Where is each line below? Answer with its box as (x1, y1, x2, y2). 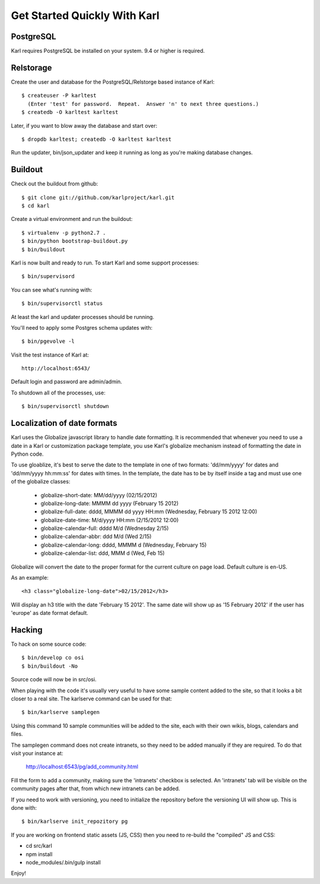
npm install (25, 850, 53, 858)
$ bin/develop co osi (21, 654, 84, 661)
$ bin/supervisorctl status (21, 300, 103, 307)
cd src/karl (25, 842, 53, 850)
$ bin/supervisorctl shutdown (21, 403, 110, 410)
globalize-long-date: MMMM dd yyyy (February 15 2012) (40, 500, 179, 507)
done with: (11, 804, 37, 811)
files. (11, 731, 23, 738)
